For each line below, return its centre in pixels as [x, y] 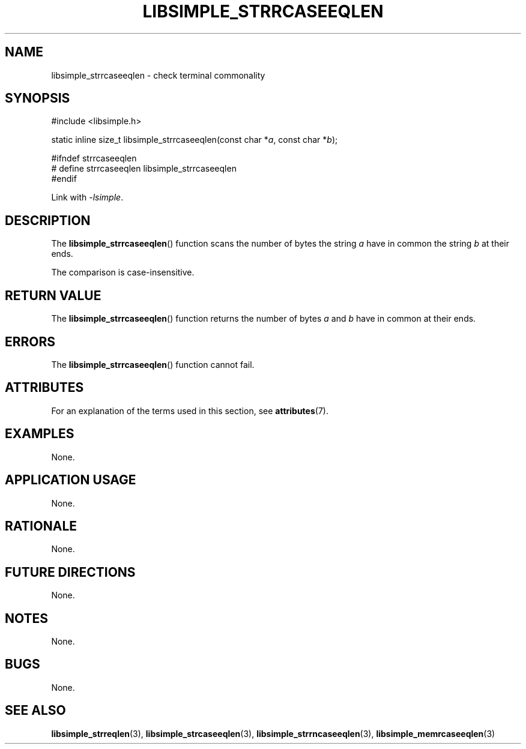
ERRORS [30, 341]
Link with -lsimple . [87, 197]
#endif [64, 179]
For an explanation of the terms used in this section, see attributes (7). [190, 411]
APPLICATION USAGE [71, 480]
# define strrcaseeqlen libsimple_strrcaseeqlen [144, 169]
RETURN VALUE [53, 295]
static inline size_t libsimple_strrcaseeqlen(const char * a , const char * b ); [195, 140]
